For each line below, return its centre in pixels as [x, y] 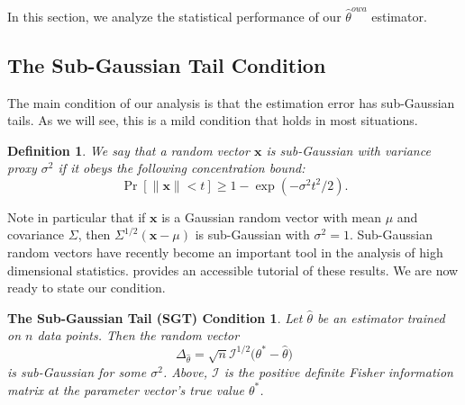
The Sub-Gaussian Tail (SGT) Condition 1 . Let [155, 317]
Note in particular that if [77, 216]
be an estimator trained [381, 317]
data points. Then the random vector [138, 335]
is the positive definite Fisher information [338, 371]
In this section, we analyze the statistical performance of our [174, 16]
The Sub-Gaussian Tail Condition [167, 64]
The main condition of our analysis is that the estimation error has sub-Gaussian [231, 102]
